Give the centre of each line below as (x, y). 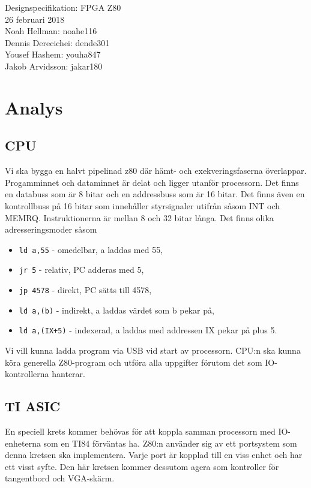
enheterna (23, 443)
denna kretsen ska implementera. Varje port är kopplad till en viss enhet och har (154, 455)
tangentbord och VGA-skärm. (60, 478)
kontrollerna (27, 374)
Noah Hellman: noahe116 (51, 31)
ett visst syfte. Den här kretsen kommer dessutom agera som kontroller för (142, 466)
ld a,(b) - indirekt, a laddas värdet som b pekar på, (116, 310)
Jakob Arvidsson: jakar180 (54, 66)
